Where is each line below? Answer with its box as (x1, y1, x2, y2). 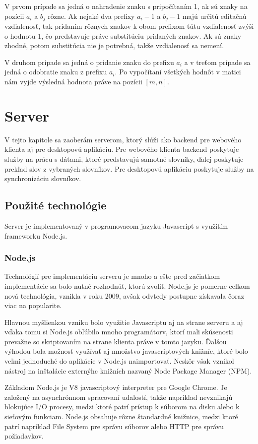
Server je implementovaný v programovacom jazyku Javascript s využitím (4, 220, 228, 231)
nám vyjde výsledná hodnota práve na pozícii (4, 76, 142, 87)
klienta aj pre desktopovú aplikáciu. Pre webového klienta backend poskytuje (4, 144, 239, 154)
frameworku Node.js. (4, 230, 67, 241)
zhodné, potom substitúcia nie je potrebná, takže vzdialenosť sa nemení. (4, 40, 224, 51)
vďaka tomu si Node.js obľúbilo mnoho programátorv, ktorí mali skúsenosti (4, 326, 233, 337)
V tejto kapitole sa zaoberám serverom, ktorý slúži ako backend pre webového (4, 134, 242, 144)
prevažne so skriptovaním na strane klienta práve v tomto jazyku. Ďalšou (4, 336, 227, 346)
